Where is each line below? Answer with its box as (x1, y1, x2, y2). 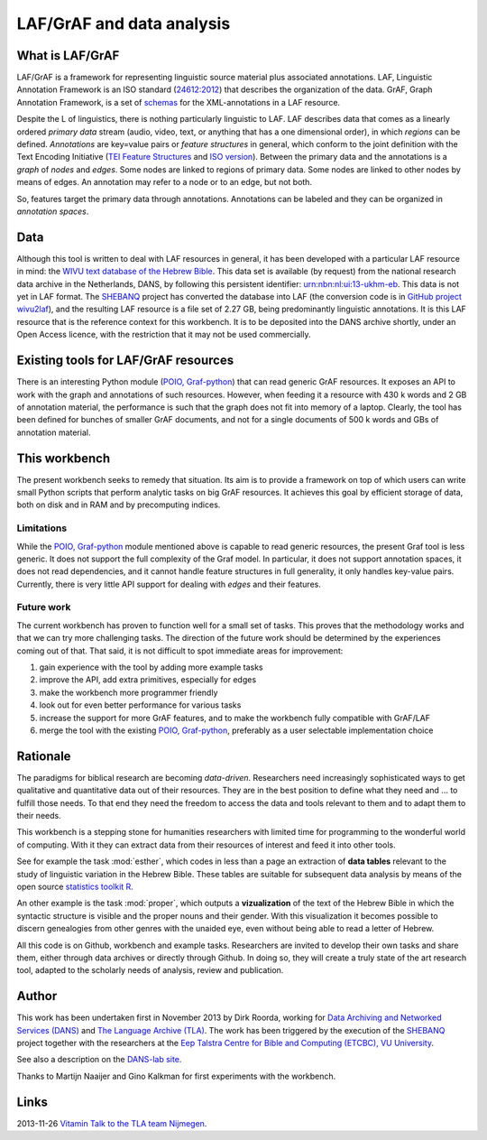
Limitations (16, 522, 68, 534)
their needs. (16, 811, 62, 821)
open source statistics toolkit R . (16, 881, 134, 892)
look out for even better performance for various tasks (39, 700, 242, 710)
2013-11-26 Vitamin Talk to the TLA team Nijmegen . (16, 1117, 207, 1128)
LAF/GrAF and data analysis (16, 14, 231, 33)
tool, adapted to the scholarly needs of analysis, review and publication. (16, 965, 284, 976)
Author (16, 988, 58, 1004)
